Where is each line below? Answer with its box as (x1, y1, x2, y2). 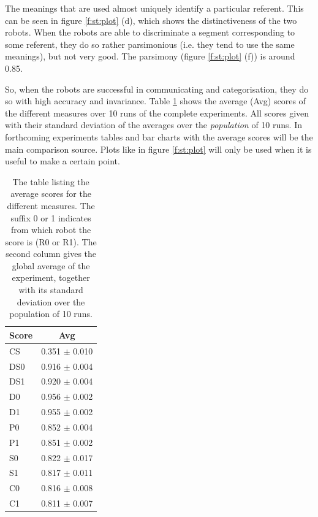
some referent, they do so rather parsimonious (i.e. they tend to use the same (5, 37, 295, 50)
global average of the (12, 259, 90, 272)
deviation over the (17, 295, 85, 308)
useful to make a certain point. (5, 155, 120, 167)
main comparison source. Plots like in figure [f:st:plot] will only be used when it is (5, 142, 312, 155)
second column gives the (6, 247, 97, 260)
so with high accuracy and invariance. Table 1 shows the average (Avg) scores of (5, 94, 306, 107)
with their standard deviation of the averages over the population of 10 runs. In (5, 118, 302, 131)
